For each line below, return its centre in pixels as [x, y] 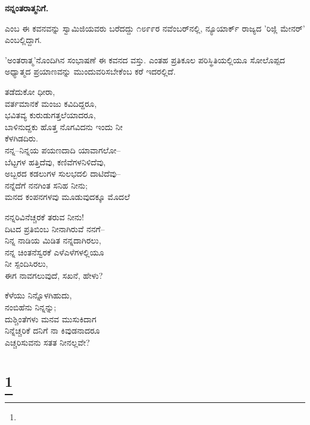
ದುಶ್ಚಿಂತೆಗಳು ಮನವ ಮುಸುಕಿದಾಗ [51, 318]
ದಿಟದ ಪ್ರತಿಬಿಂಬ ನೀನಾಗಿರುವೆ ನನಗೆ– [55, 228]
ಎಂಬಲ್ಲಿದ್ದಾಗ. [23, 40]
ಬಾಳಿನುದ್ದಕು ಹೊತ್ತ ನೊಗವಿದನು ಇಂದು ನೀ [64, 126]
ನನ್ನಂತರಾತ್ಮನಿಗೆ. [27, 8]
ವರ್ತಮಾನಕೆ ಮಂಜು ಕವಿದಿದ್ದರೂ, [51, 103]
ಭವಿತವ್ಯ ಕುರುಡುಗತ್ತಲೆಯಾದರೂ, [50, 115]
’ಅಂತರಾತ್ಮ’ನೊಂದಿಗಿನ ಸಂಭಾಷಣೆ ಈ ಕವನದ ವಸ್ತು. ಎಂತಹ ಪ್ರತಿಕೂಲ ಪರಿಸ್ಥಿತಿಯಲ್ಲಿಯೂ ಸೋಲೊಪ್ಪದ [145, 59]
